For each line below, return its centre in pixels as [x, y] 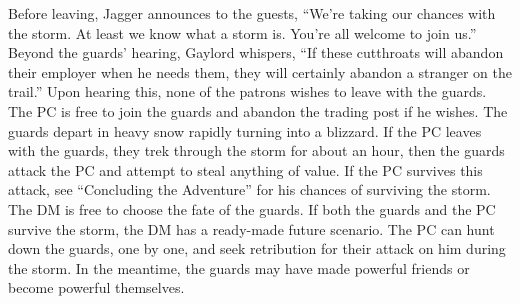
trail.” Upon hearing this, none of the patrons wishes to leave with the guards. [247, 91]
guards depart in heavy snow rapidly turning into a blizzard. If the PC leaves [245, 130]
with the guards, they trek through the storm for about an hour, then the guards [256, 150]
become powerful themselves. [96, 287]
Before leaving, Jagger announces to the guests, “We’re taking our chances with [252, 13]
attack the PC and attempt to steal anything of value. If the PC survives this [245, 169]
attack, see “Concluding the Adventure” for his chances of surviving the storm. [249, 189]
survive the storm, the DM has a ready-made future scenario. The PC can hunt [251, 228]
